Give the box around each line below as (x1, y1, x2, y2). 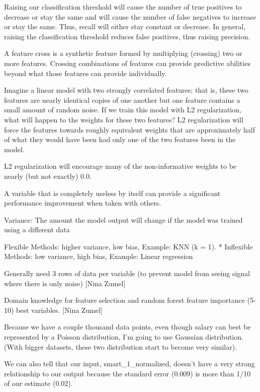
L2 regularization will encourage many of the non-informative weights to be (4, 161, 237, 171)
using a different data (4, 224, 70, 235)
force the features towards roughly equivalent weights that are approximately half (4, 124, 255, 135)
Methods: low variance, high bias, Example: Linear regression (4, 251, 193, 262)
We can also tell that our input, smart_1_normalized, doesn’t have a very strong (4, 358, 255, 369)
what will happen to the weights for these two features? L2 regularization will (4, 114, 243, 124)
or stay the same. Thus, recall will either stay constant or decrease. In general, (4, 21, 246, 32)
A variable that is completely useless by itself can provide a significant (4, 187, 221, 198)
